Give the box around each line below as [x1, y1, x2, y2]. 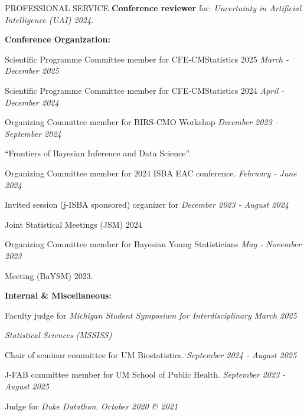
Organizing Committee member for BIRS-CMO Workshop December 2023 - [5, 116, 278, 128]
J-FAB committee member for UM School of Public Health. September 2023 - [5, 368, 286, 381]
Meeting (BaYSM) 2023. [5, 269, 93, 281]
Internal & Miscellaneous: [5, 289, 112, 302]
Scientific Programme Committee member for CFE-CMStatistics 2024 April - [5, 84, 285, 96]
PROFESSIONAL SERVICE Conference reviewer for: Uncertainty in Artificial [5, 2, 302, 14]
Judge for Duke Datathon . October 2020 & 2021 [5, 399, 178, 412]
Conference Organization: [5, 33, 110, 45]
